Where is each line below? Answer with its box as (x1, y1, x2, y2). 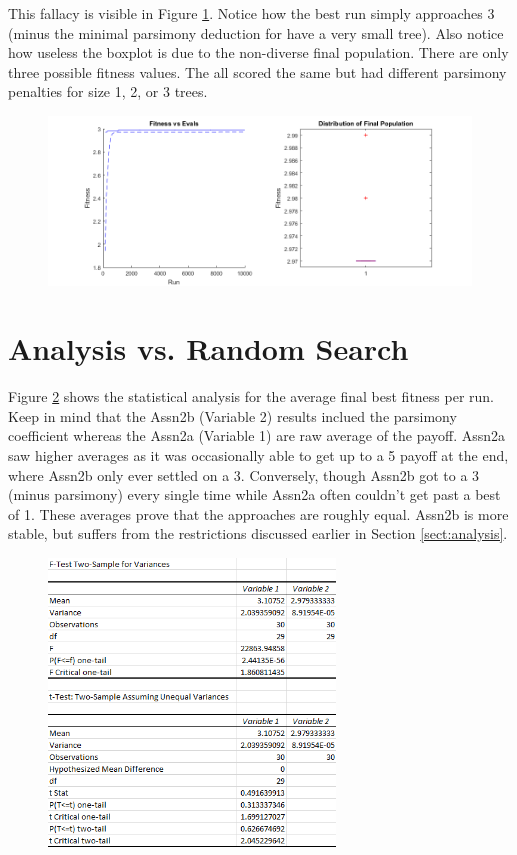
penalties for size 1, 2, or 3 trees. (8, 81, 208, 102)
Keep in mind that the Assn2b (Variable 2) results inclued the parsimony (8, 405, 457, 426)
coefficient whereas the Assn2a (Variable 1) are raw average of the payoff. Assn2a (8, 425, 506, 446)
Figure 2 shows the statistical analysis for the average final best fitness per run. (8, 386, 495, 407)
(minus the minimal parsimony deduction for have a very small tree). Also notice (8, 22, 504, 43)
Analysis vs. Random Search (8, 328, 409, 369)
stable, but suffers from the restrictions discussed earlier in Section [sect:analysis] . (8, 523, 508, 544)
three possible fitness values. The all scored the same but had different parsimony (8, 61, 507, 82)
